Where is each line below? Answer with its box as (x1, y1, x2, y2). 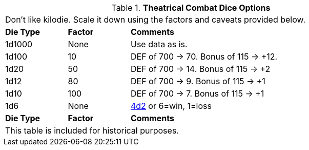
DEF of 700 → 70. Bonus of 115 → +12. (130, 51, 278, 62)
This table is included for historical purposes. (5, 125, 179, 136)
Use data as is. (130, 39, 188, 49)
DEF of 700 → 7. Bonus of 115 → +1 (130, 88, 264, 99)
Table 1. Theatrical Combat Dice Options (111, 3, 271, 13)
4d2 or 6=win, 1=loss (130, 101, 212, 111)
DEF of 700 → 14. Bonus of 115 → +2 (130, 64, 271, 74)
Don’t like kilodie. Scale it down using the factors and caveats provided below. (5, 14, 306, 25)
